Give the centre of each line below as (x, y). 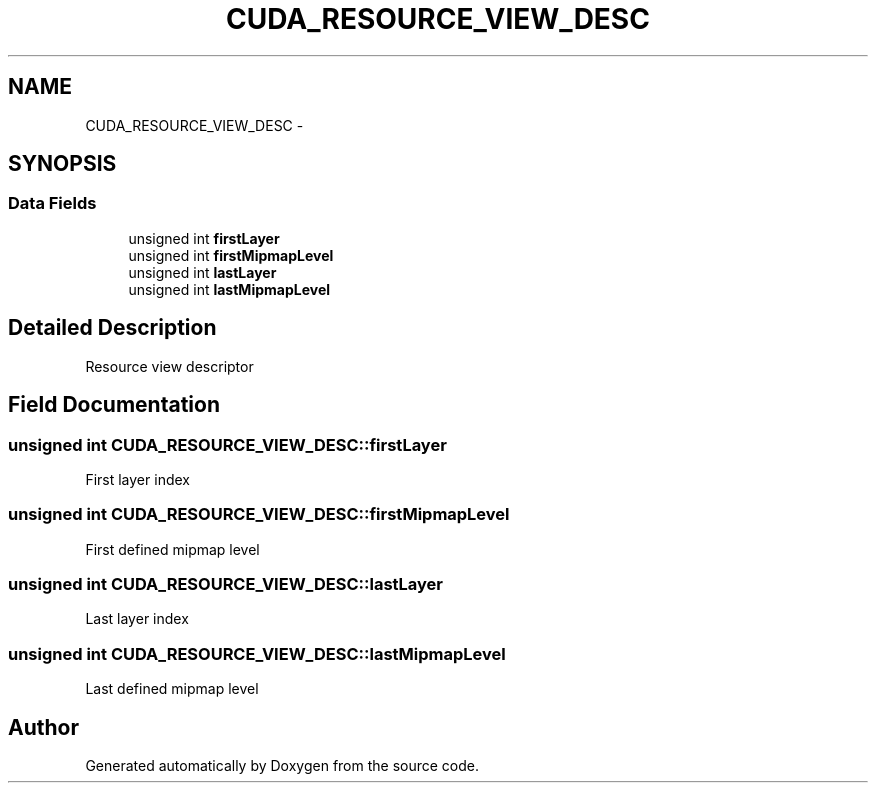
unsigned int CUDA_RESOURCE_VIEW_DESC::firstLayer (227, 444)
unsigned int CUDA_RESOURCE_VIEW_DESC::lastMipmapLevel (257, 653)
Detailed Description (112, 328)
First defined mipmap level (172, 549)
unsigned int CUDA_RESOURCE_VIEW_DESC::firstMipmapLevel (259, 514)
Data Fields (52, 203)
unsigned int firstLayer (204, 238)
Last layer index (137, 619)
